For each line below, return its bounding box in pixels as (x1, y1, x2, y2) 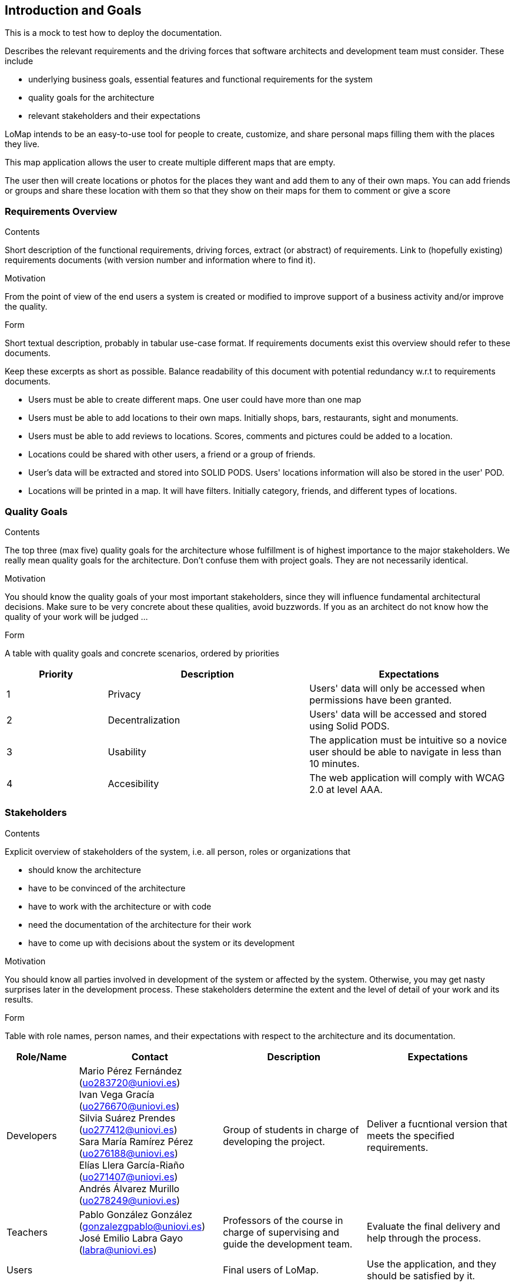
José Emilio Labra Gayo (79, 1232, 183, 1244)
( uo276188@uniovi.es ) (79, 1147, 178, 1159)
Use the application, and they (367, 1258, 497, 1270)
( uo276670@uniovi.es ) (79, 1100, 180, 1112)
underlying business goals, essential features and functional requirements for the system (28, 74, 373, 85)
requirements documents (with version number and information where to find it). (5, 255, 316, 266)
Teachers (6, 1226, 48, 1238)
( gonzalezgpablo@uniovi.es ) (79, 1220, 205, 1232)
